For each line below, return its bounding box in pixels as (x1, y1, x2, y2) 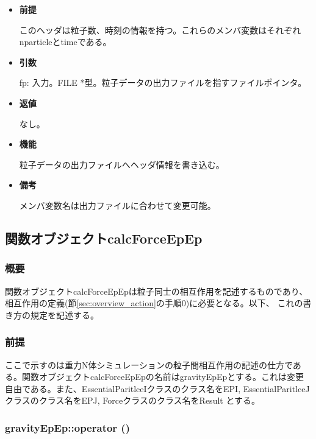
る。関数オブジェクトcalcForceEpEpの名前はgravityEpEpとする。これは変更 (5, 370, 304, 383)
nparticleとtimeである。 (19, 35, 112, 48)
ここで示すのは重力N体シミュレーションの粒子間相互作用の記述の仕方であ (5, 358, 301, 371)
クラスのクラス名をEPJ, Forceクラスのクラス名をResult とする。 (5, 394, 260, 407)
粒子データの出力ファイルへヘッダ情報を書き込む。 (19, 158, 224, 170)
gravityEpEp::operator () (5, 420, 130, 435)
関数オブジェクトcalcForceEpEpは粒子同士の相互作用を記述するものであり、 (5, 284, 308, 297)
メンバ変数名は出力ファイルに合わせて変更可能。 (19, 198, 216, 211)
